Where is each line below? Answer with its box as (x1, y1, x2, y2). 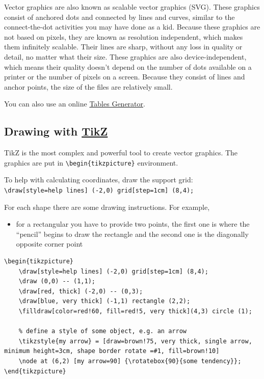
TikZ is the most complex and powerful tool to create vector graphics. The (4, 147, 238, 158)
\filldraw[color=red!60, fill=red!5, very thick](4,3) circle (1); (18, 307, 252, 315)
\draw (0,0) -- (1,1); (18, 278, 95, 285)
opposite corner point (16, 238, 83, 249)
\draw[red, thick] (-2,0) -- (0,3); (18, 287, 143, 295)
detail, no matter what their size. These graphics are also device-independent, (4, 51, 247, 62)
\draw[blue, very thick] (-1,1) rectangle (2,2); (18, 297, 191, 305)
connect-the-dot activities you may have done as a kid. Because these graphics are (4, 21, 260, 32)
